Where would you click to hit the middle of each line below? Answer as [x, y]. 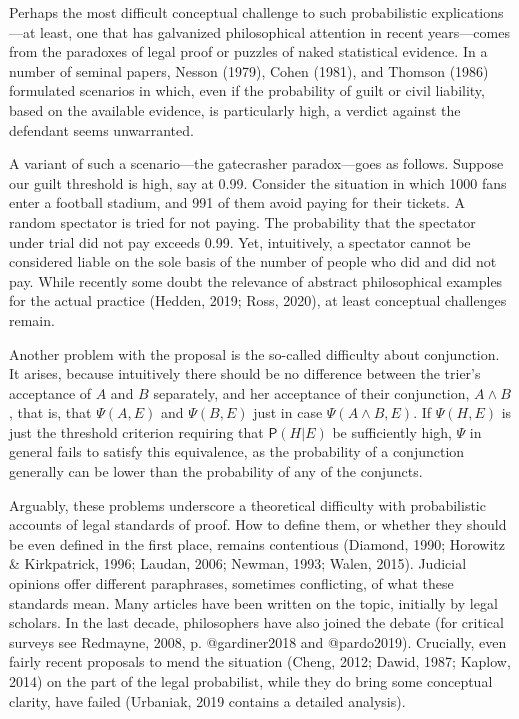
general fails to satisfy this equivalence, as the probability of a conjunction [237, 451]
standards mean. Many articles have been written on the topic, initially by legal [253, 602]
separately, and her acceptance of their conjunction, [311, 392]
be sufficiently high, [392, 431]
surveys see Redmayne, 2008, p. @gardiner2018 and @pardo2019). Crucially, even [258, 641]
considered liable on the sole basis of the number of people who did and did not [253, 261]
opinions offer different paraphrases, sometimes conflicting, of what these [231, 583]
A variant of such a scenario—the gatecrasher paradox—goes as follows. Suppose [256, 163]
